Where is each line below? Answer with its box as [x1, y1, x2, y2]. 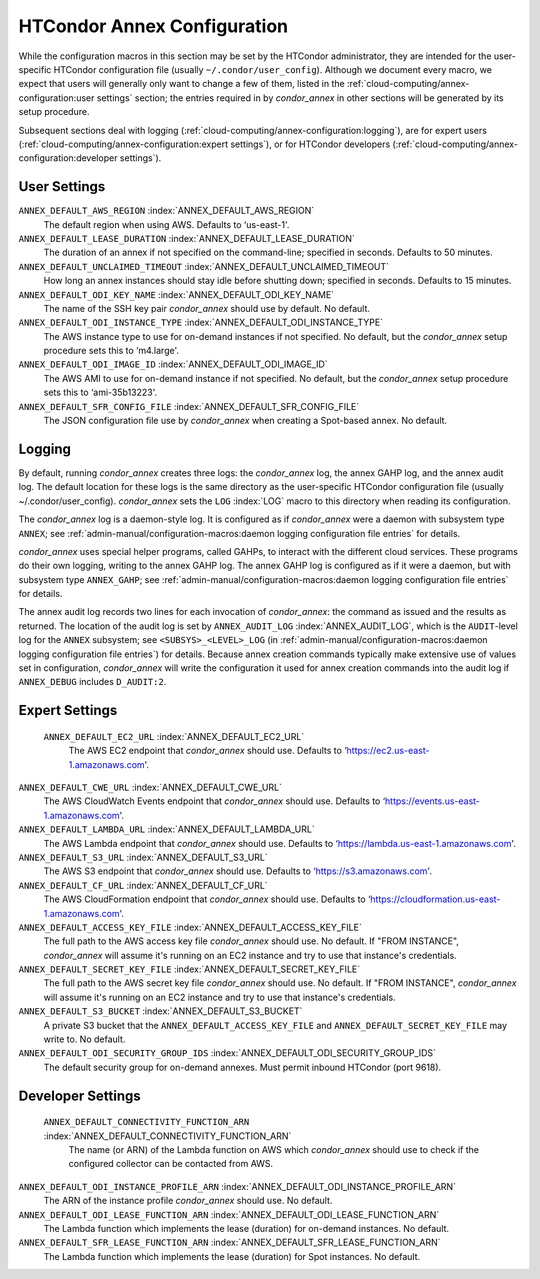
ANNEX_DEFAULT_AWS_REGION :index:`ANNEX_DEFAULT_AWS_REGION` [18, 205, 315, 217]
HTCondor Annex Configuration [18, 15, 289, 37]
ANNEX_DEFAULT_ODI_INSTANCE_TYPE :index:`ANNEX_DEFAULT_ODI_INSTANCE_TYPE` [18, 316, 384, 329]
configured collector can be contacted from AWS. [68, 1158, 274, 1170]
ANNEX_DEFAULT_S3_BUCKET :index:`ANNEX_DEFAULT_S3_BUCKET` [18, 1005, 303, 1017]
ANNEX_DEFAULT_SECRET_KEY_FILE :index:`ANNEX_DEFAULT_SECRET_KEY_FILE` [18, 963, 360, 975]
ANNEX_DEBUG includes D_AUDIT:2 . [18, 676, 167, 688]
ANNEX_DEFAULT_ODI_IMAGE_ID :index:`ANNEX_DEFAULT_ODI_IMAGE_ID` [18, 358, 329, 370]
